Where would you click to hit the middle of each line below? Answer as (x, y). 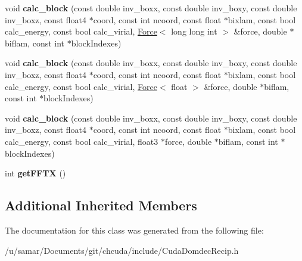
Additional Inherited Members (101, 205)
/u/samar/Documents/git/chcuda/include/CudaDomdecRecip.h (122, 250)
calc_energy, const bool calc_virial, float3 (82, 141)
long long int (194, 31)
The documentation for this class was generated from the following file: (134, 230)
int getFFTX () (35, 173)
